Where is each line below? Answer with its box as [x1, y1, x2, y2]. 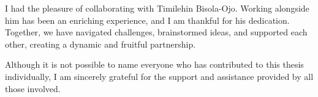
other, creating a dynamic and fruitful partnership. [5, 37, 196, 50]
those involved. [5, 82, 61, 95]
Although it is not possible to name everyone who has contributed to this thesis [5, 58, 304, 71]
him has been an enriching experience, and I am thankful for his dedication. [5, 13, 290, 26]
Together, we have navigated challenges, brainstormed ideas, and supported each [5, 26, 308, 38]
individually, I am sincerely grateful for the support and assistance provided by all [5, 70, 314, 82]
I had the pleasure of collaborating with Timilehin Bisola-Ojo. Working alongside [5, 2, 309, 14]
